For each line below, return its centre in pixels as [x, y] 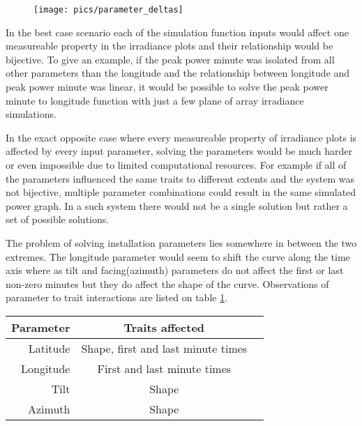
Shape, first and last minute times [164, 348]
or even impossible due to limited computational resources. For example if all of [176, 165]
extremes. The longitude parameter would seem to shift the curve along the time [178, 256]
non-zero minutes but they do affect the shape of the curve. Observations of [167, 283]
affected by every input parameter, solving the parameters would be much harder [179, 151]
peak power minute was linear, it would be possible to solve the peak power [167, 87]
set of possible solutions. [58, 219]
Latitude [49, 348]
